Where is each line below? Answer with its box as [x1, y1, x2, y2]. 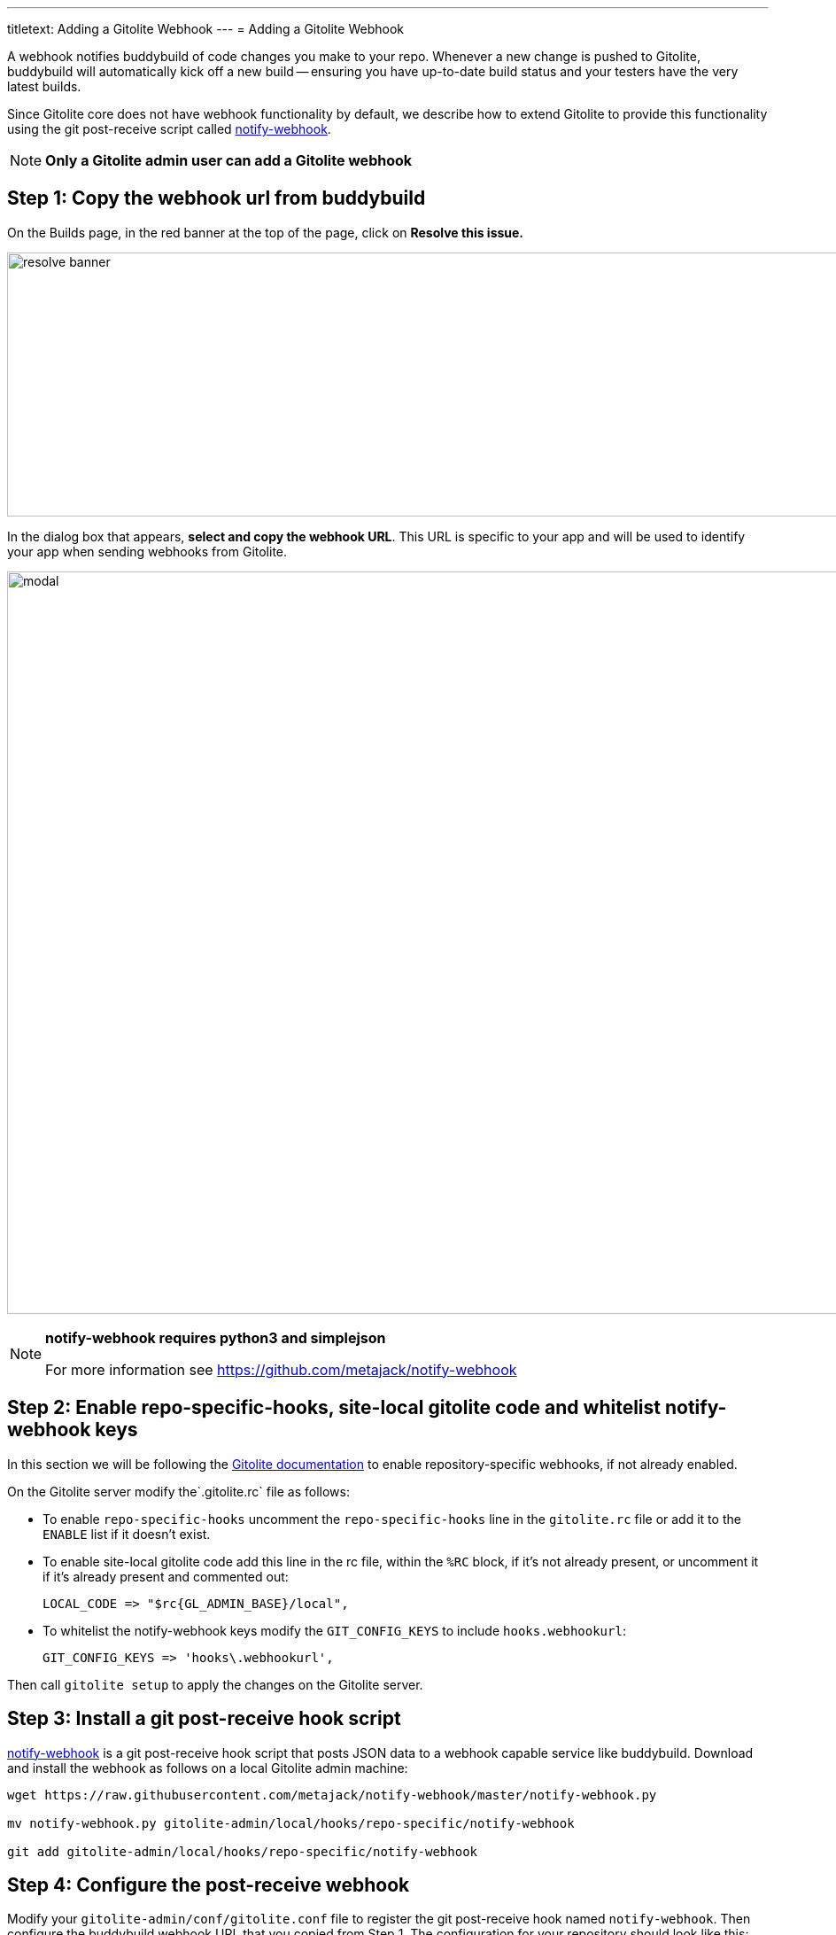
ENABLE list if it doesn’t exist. [43, 1526, 211, 1542]
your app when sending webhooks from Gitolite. [7, 543, 288, 559]
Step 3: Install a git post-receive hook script [7, 1707, 401, 1730]
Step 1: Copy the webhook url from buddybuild [7, 187, 426, 210]
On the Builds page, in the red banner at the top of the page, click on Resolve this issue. [7, 224, 524, 240]
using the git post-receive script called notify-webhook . [7, 121, 331, 136]
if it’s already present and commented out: [43, 1568, 289, 1584]
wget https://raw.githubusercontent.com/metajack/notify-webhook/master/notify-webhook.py [7, 1787, 657, 1802]
